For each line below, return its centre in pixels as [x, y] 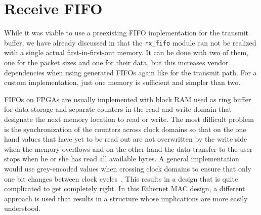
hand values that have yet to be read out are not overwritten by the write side [126, 139]
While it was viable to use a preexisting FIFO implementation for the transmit [126, 33]
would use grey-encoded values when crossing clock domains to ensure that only [128, 168]
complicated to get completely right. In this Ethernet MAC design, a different [125, 188]
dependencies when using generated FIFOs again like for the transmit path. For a [130, 72]
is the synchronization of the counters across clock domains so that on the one [125, 129]
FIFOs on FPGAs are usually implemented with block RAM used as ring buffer [128, 99]
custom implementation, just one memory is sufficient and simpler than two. [122, 82]
